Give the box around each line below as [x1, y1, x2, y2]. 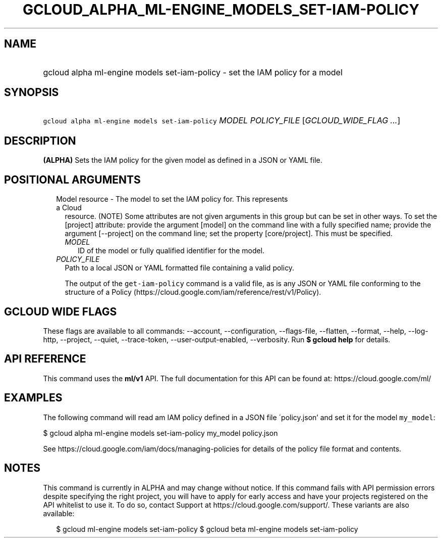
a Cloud [56, 203, 82, 212]
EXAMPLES [4, 391, 63, 404]
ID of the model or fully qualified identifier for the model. [78, 246, 265, 255]
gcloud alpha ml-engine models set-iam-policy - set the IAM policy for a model [43, 67, 343, 77]
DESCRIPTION [4, 134, 76, 147]
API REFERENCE [4, 352, 86, 366]
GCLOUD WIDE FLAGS [4, 305, 117, 318]
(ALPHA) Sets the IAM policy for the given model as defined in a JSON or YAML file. [43, 156, 322, 165]
